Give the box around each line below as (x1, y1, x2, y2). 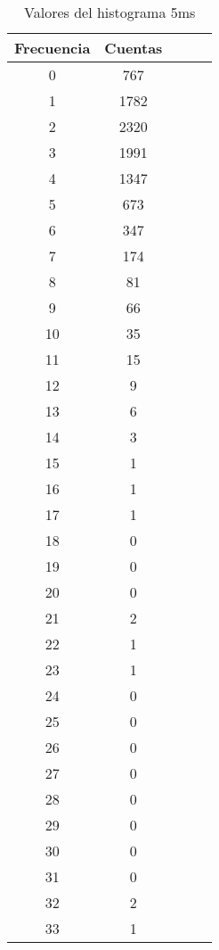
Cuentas (104, 37, 163, 58)
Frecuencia (14, 37, 91, 58)
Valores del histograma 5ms (24, 2, 196, 22)
